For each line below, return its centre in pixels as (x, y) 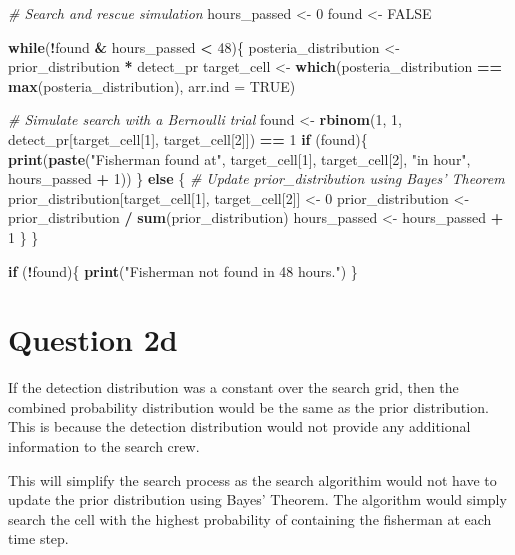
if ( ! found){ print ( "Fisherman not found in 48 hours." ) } (183, 270)
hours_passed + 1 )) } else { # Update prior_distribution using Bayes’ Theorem (256, 178)
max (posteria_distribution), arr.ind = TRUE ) (152, 85)
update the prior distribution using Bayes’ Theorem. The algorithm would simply (257, 499)
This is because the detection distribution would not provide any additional (239, 426)
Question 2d (93, 339)
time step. (38, 538)
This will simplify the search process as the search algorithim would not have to (252, 479)
